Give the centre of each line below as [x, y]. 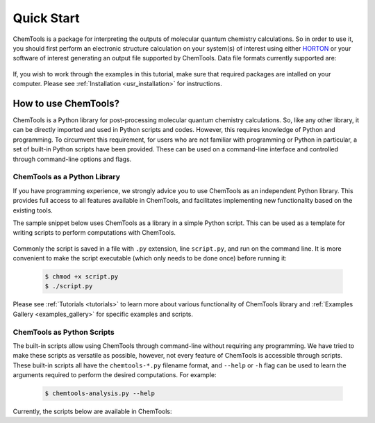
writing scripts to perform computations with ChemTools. [94, 233]
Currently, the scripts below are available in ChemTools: [93, 412]
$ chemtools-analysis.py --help [100, 393]
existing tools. [33, 210]
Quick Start [46, 18]
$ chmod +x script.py [82, 277]
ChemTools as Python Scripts [64, 332]
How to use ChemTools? [66, 103]
